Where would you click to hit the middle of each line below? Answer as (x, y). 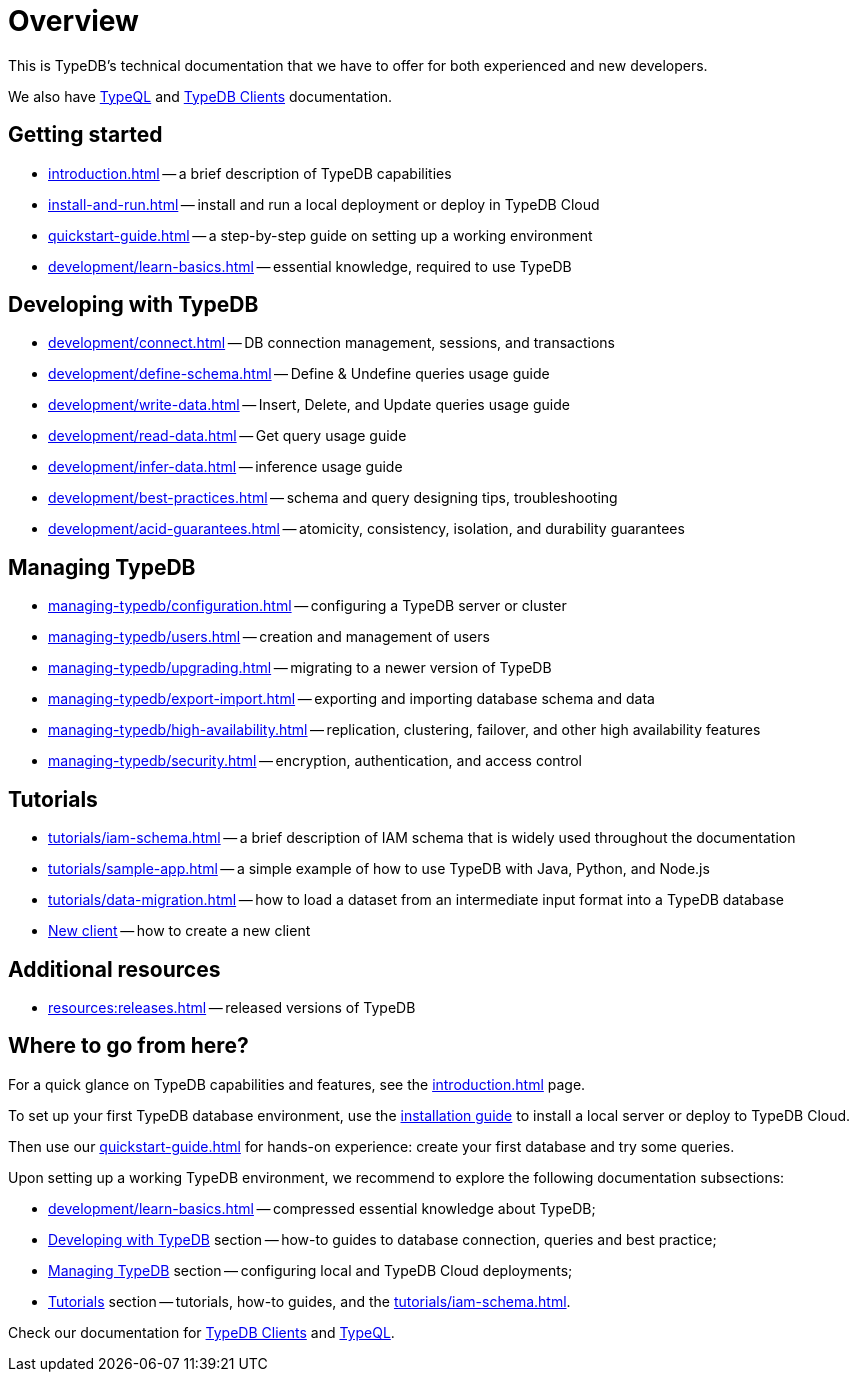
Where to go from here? (128, 1046)
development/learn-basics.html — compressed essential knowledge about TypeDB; (322, 1208)
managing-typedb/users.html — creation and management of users (269, 637)
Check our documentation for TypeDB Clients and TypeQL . (201, 1332)
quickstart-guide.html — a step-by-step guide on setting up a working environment (320, 235)
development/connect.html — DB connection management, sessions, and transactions (331, 343)
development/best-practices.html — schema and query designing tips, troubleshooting (333, 498)
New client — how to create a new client (179, 931)
